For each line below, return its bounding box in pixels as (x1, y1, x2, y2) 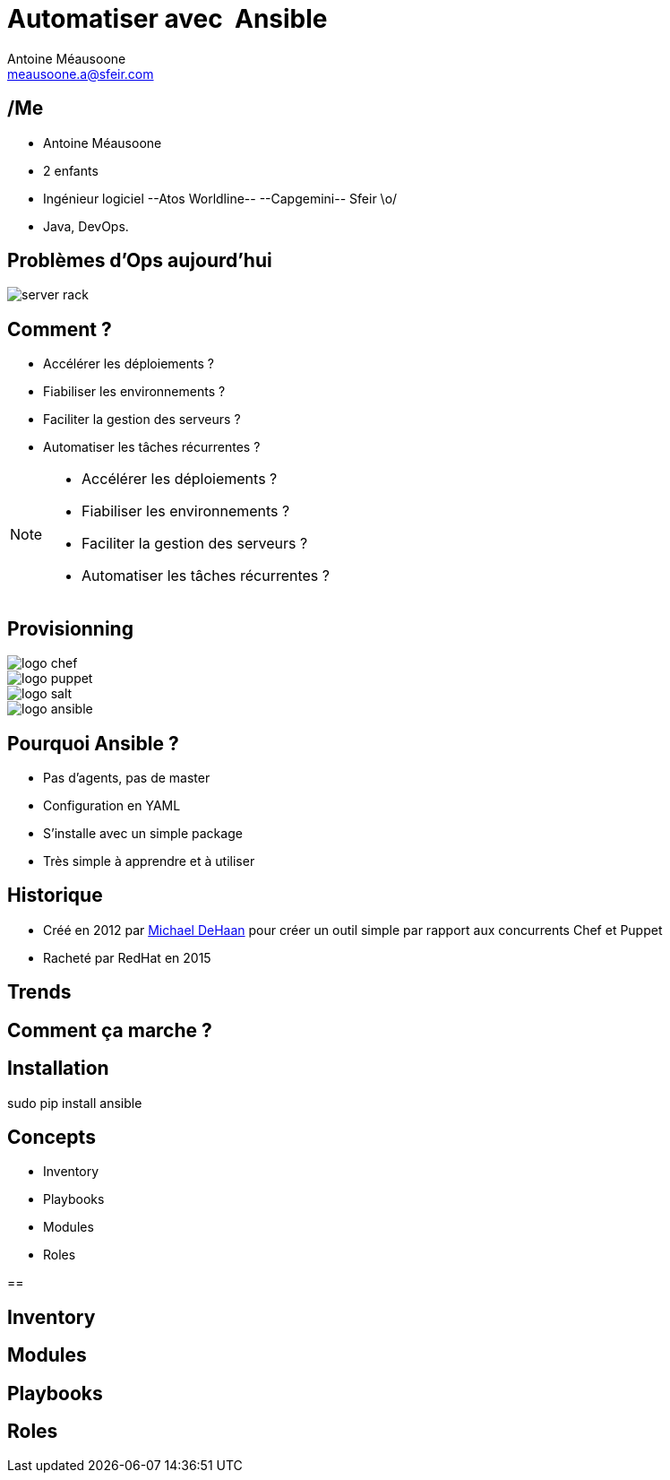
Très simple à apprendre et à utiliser (43, 853, 255, 869)
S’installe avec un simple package (43, 825, 243, 841)
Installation (7, 1057, 109, 1080)
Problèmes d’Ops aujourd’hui (7, 249, 272, 273)
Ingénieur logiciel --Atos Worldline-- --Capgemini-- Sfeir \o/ (43, 190, 398, 206)
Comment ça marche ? (7, 1018, 212, 1042)
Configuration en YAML (43, 797, 181, 813)
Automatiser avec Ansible (7, 4, 328, 34)
